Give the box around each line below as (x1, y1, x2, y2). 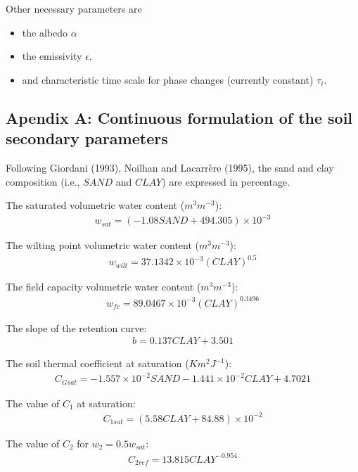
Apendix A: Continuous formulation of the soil (6, 106, 353, 128)
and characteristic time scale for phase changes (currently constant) (22, 72, 314, 87)
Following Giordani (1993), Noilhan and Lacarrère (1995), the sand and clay (6, 160, 334, 174)
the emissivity (22, 49, 82, 63)
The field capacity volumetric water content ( (6, 279, 201, 294)
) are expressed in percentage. (162, 174, 290, 189)
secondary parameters (6, 127, 168, 149)
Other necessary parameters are (6, 1, 142, 15)
